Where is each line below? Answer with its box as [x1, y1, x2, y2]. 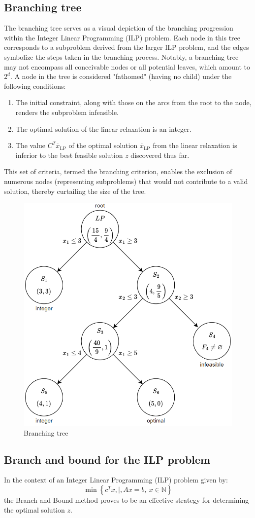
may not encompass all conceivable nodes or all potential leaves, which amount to [4, 61, 251, 72]
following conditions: [4, 80, 66, 91]
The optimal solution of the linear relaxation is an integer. [15, 123, 191, 134]
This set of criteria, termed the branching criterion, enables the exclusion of [4, 166, 232, 177]
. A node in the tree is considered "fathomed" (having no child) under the [10, 71, 232, 81]
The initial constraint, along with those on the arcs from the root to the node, [15, 97, 252, 108]
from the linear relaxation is [153, 140, 237, 150]
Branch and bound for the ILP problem [4, 451, 211, 467]
